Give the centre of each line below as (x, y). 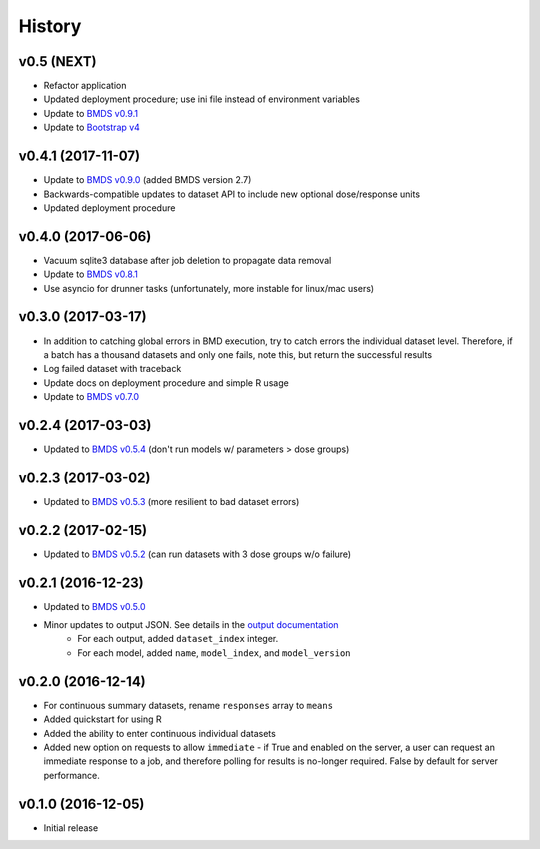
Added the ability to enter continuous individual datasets (160, 733)
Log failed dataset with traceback (112, 369)
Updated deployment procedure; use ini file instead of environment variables (201, 99)
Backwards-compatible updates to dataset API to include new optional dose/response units (231, 194)
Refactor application (85, 86)
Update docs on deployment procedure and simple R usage (166, 382)
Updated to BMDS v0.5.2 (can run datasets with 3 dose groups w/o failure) (197, 554)
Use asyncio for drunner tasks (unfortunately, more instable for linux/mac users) (209, 288)
